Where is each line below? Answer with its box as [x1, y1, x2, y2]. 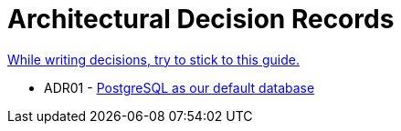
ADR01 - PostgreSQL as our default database [44, 79, 315, 96]
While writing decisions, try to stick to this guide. [7, 51, 300, 67]
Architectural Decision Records [7, 4, 395, 35]
